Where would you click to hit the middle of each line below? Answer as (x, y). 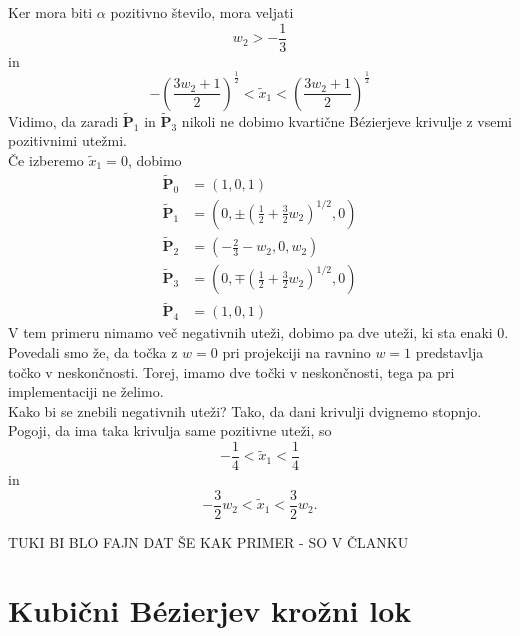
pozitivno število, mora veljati (202, 12)
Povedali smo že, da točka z (93, 352)
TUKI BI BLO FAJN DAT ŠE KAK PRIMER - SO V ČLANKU (208, 541)
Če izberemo (46, 160)
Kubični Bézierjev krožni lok (210, 610)
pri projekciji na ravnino (296, 352)
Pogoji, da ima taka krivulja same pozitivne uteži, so (170, 430)
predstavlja (449, 352)
